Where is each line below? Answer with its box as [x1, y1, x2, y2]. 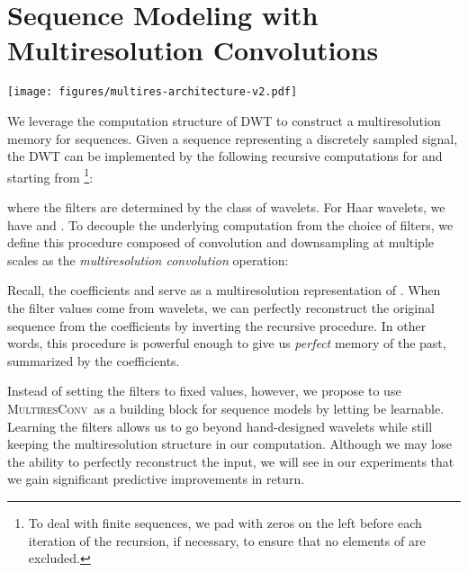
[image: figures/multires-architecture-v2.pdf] [7, 85, 298, 99]
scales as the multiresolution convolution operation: [7, 250, 289, 269]
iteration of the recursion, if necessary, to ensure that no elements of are [28, 531, 426, 550]
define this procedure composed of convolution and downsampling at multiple [7, 233, 435, 252]
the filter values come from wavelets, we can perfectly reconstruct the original [7, 298, 435, 317]
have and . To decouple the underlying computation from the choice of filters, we [7, 215, 454, 234]
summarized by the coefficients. [7, 351, 180, 370]
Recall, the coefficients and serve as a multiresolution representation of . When [7, 281, 441, 299]
